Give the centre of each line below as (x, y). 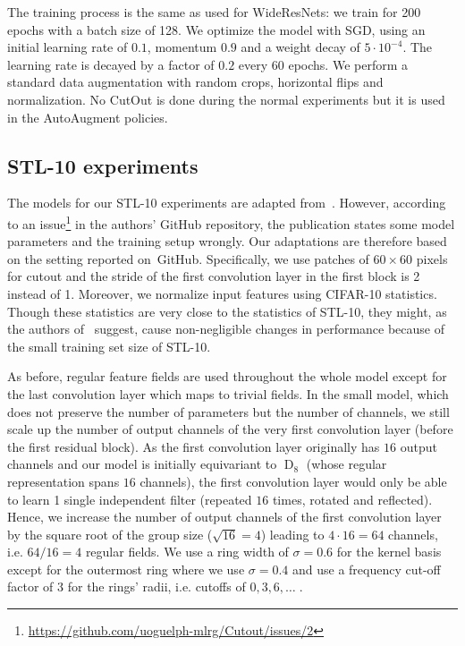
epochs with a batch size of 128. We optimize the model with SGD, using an (216, 29)
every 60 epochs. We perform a (323, 64)
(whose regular (347, 464)
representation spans (63, 481)
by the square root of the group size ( (110, 534)
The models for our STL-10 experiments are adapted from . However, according (227, 203)
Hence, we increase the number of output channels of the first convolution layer (224, 517)
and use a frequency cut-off (366, 569)
